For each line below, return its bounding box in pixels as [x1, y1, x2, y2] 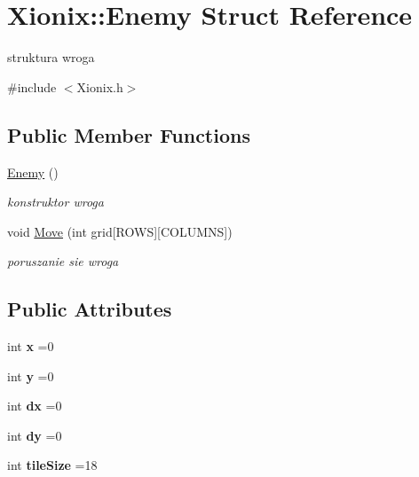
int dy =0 [7, 426, 62, 444]
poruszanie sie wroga [7, 252, 119, 270]
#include [7, 77, 57, 96]
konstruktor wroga [7, 192, 104, 211]
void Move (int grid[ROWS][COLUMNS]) [7, 222, 233, 240]
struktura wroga [7, 48, 95, 66]
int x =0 [7, 337, 54, 356]
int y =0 [7, 366, 54, 385]
